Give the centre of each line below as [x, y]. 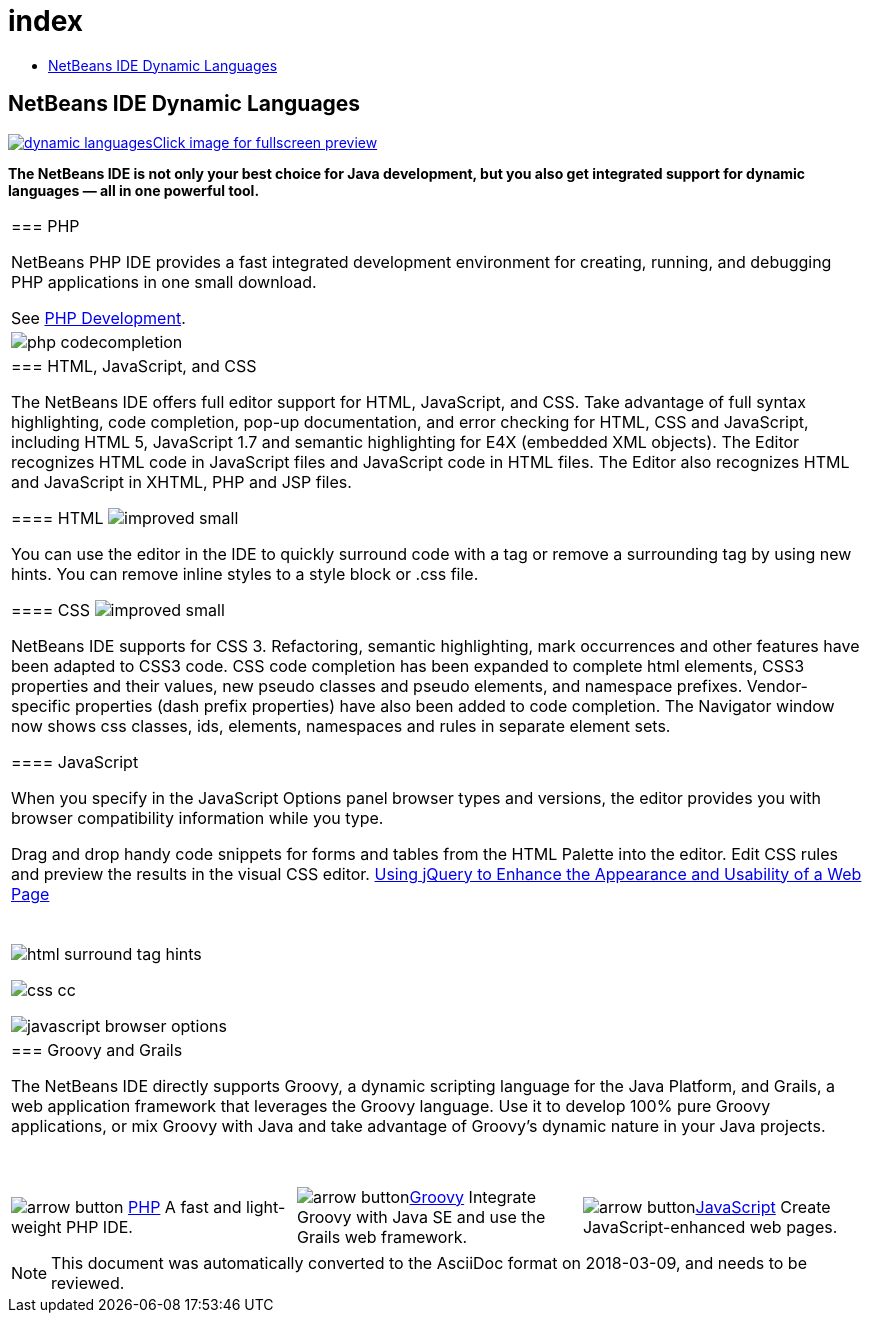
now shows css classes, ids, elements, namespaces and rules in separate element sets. [341, 725]
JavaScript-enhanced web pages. [710, 1226]
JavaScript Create [763, 1206]
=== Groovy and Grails [97, 1049]
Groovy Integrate [472, 1196]
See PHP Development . [98, 317]
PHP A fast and [185, 1206]
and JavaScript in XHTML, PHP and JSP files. [181, 481]
